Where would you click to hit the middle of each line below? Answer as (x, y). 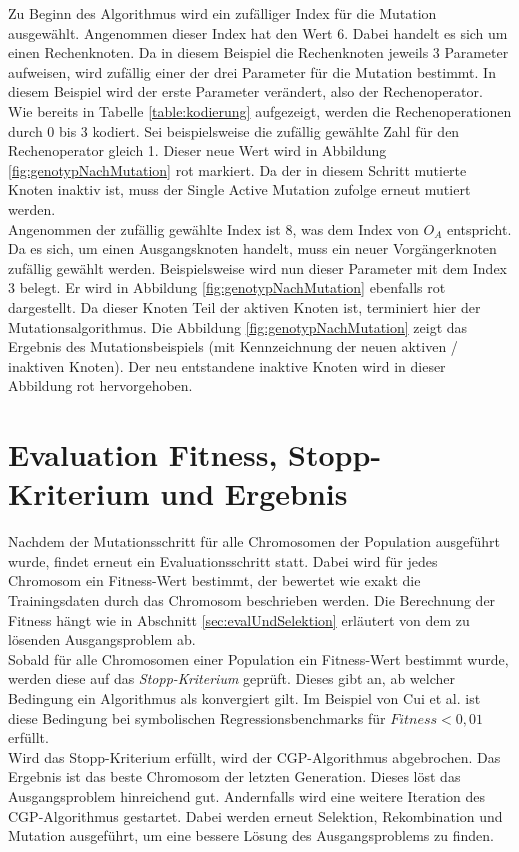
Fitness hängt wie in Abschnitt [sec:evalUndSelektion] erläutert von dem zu (239, 619)
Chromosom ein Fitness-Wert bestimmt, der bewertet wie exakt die (214, 580)
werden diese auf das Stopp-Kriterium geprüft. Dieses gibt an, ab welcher (231, 678)
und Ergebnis (254, 493)
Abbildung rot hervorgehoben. (100, 385)
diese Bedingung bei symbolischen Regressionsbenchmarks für (197, 717)
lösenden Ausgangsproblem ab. (102, 639)
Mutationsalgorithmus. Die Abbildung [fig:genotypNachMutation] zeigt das (238, 326)
